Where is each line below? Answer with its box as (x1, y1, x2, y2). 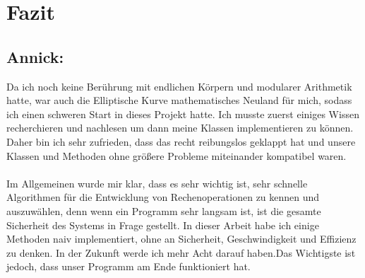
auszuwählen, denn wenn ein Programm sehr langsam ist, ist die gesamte (6, 203, 321, 218)
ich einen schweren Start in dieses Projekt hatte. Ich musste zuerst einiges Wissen (6, 106, 359, 121)
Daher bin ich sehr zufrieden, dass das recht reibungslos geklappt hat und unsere (6, 134, 356, 149)
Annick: (6, 45, 64, 67)
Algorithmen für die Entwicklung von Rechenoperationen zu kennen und (6, 190, 320, 204)
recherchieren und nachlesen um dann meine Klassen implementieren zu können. (6, 120, 354, 135)
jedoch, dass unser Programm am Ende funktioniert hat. (6, 259, 251, 274)
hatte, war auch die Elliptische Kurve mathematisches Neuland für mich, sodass (6, 93, 352, 108)
